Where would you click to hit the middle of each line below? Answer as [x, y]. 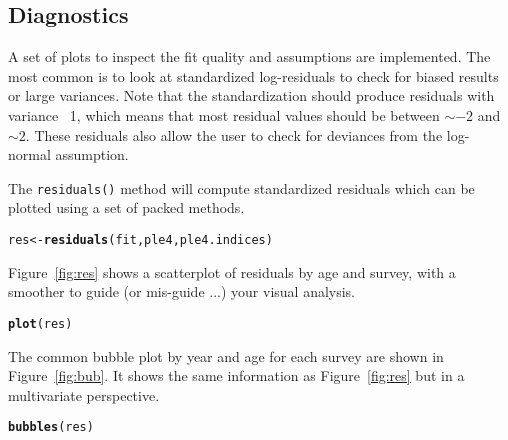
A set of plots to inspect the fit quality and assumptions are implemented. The [249, 56]
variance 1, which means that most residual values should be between [224, 114]
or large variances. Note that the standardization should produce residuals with [251, 95]
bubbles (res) [51, 427]
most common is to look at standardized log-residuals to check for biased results [253, 75]
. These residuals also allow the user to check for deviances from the [234, 134]
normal [29, 154]
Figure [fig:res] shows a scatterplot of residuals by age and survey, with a [232, 271]
